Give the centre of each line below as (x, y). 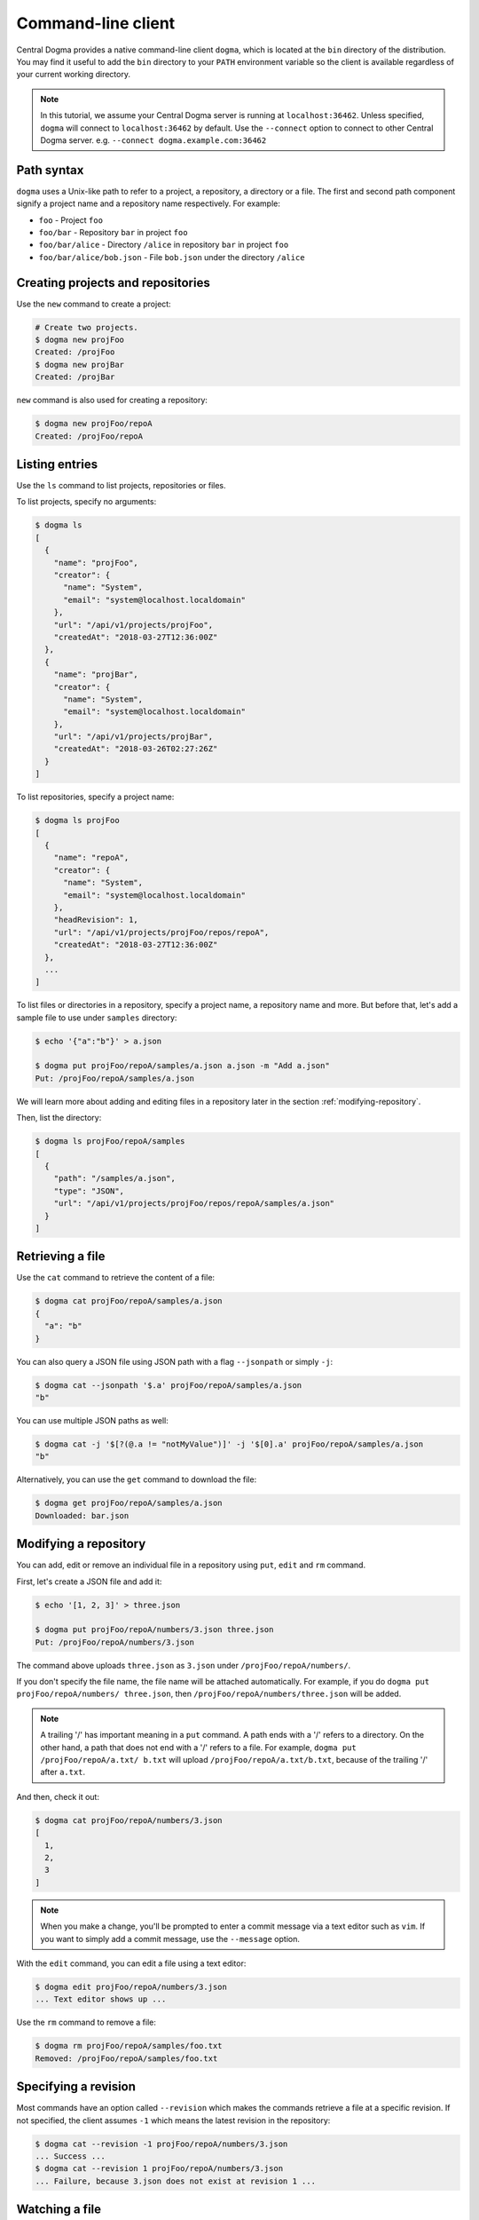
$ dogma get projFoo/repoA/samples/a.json (129, 1503)
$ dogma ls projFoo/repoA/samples (110, 1142)
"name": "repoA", (91, 858)
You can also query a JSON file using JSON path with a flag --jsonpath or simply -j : (174, 1361)
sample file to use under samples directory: (97, 1018)
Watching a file (59, 2210)
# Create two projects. (87, 327)
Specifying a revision (76, 2087)
